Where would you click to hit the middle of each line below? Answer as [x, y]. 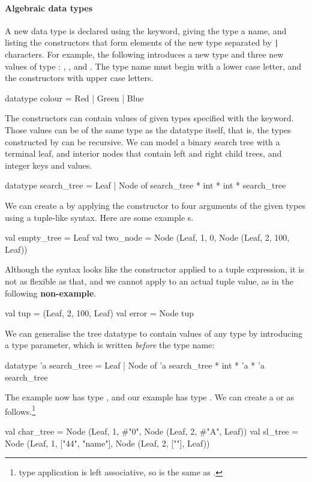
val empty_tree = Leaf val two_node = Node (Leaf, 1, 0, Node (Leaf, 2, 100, [147, 237]
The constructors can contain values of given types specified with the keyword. [149, 118]
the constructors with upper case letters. [79, 78]
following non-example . [51, 293]
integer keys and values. [49, 165]
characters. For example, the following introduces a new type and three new [144, 54]
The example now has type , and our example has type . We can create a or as [150, 397]
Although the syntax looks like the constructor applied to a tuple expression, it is [154, 269]
